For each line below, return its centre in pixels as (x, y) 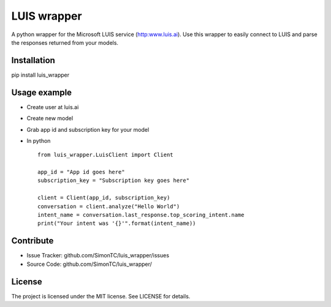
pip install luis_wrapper (40, 75)
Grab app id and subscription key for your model (88, 129)
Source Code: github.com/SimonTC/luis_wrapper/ (89, 264)
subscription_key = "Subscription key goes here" (114, 180)
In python (39, 140)
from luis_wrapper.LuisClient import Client (106, 155)
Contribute (32, 241)
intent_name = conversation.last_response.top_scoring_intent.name (141, 215)
